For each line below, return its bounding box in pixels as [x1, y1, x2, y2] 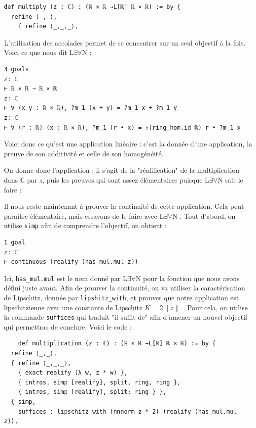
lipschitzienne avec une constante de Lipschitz [4, 302, 143, 312]
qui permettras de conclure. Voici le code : [4, 321, 132, 332]
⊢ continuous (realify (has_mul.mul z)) [4, 258, 139, 266]
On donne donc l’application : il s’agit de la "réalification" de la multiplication [4, 165, 239, 175]
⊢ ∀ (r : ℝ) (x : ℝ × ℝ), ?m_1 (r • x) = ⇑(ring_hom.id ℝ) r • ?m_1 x [4, 124, 241, 131]
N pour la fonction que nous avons [135, 273, 240, 283]
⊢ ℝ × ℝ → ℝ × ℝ [4, 85, 57, 93]
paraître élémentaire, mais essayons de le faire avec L [4, 210, 164, 221]
